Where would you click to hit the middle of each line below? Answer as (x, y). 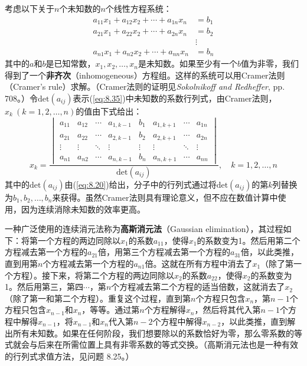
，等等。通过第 (111, 310)
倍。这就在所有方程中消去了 (199, 263)
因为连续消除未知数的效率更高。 (83, 209)
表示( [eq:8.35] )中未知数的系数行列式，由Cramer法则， (175, 98)
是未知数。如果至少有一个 (187, 63)
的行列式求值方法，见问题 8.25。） (69, 356)
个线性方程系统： (138, 8)
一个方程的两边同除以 (79, 240)
